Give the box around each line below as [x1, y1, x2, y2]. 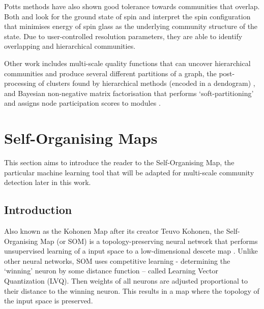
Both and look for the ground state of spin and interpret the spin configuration [4, 11, 251, 21]
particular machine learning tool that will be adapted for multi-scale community [4, 167, 254, 177]
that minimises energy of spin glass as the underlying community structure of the [4, 21, 258, 32]
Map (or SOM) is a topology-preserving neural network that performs [40, 235, 258, 246]
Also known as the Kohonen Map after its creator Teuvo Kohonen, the [4, 226, 224, 236]
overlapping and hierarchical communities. [4, 41, 136, 51]
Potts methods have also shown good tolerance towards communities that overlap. [4, 1, 260, 11]
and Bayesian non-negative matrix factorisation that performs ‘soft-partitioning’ [4, 87, 254, 98]
